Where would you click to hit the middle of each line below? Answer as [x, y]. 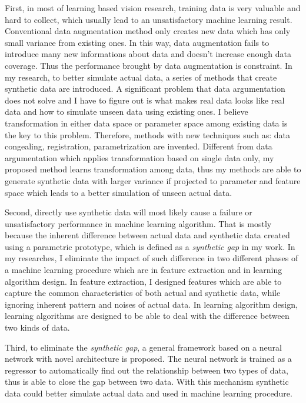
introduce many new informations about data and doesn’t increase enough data [148, 54]
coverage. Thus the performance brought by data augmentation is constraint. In [149, 65]
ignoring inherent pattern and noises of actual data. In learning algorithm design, [151, 304]
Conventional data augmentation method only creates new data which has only [148, 31]
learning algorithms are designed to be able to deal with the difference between [147, 316]
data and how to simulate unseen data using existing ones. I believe [127, 111]
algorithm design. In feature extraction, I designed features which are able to [143, 281]
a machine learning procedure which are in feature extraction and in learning [144, 270]
